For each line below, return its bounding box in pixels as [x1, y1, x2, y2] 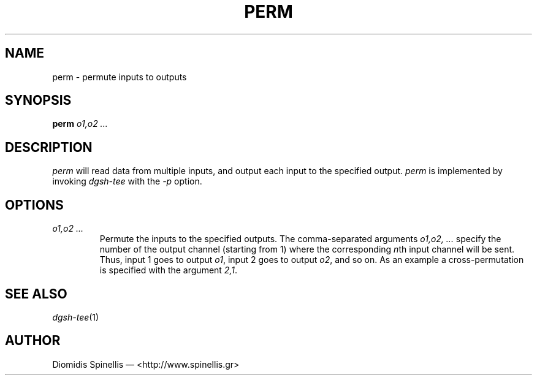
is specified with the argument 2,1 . [99, 265, 237, 276]
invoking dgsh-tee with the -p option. [52, 176, 202, 187]
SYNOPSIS [5, 93, 72, 108]
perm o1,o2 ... [52, 118, 108, 129]
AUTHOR [5, 333, 61, 349]
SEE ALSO [5, 286, 67, 302]
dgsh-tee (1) [52, 311, 99, 322]
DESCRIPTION [5, 139, 93, 155]
